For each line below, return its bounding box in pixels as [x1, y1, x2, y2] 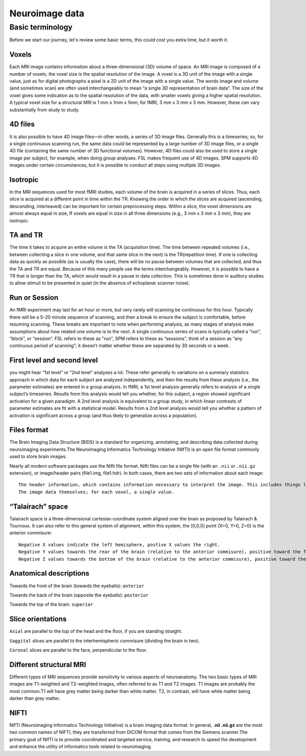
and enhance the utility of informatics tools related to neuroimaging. [9, 744, 152, 750]
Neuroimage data [9, 8, 85, 19]
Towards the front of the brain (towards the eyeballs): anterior [9, 583, 145, 589]
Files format [9, 426, 48, 434]
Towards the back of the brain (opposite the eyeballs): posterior [9, 592, 149, 598]
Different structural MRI [9, 660, 86, 669]
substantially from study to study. [9, 106, 80, 112]
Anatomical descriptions [9, 569, 90, 578]
